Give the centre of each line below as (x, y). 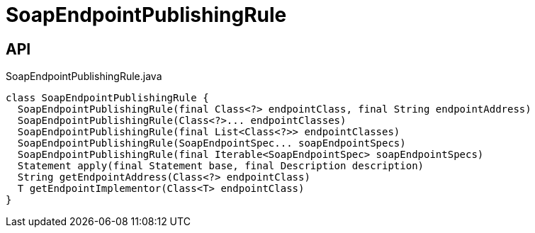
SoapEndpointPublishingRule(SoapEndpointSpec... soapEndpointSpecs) (212, 143)
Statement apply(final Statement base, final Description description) (221, 166)
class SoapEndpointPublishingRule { (107, 98)
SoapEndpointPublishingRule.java (84, 76)
